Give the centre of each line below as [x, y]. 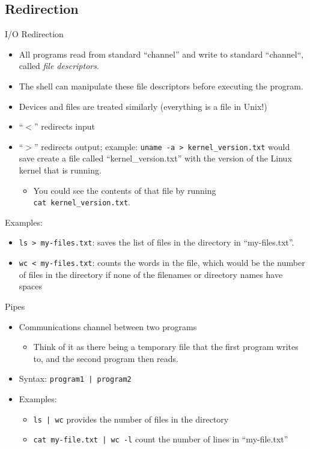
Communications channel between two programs [108, 326]
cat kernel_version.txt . [82, 202]
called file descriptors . [59, 66]
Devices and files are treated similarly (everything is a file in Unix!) [143, 106]
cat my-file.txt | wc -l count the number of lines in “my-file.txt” [161, 439]
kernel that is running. [60, 170]
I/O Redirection [34, 34]
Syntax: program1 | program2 [75, 378]
